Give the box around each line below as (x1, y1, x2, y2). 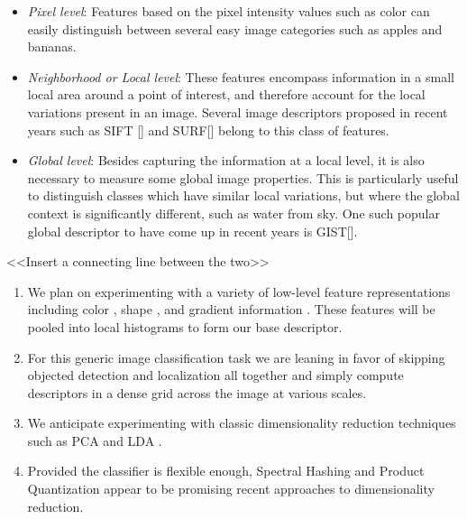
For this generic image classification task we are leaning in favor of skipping (27, 348, 445, 366)
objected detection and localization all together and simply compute (27, 366, 404, 385)
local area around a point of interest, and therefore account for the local (27, 85, 426, 104)
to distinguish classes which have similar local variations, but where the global (27, 186, 460, 205)
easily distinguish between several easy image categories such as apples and (27, 19, 443, 38)
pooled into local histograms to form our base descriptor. (27, 317, 343, 336)
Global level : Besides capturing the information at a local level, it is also (27, 151, 425, 170)
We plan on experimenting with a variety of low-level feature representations (27, 282, 451, 301)
